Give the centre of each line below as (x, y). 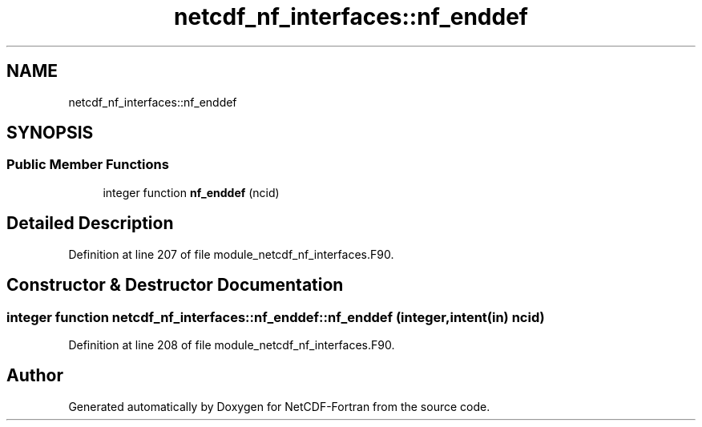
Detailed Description (90, 224)
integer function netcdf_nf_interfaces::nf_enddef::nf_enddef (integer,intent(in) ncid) (276, 317)
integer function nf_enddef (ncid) (191, 192)
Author (35, 376)
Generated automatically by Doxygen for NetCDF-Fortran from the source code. (279, 406)
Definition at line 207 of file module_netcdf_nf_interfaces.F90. (231, 254)
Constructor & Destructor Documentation (175, 285)
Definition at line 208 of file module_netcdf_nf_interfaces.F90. (232, 344)
